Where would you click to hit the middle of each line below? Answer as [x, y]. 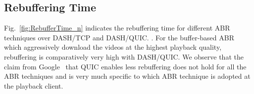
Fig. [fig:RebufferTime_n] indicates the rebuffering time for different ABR [117, 28]
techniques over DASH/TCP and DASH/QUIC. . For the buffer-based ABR [119, 37]
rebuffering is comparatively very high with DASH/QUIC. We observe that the [124, 56]
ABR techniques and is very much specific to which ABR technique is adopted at [127, 76]
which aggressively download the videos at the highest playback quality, [113, 47]
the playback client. [34, 85]
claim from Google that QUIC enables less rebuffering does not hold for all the [125, 66]
